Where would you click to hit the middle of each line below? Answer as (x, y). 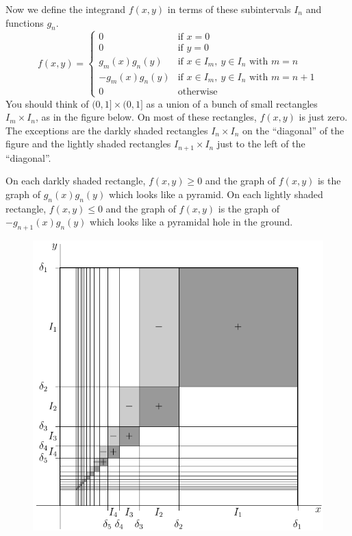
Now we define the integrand (66, 9)
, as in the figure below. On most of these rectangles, (146, 117)
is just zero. (323, 117)
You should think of (47, 103)
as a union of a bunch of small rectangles (232, 103)
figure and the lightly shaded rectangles (88, 144)
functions (25, 22)
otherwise (198, 92)
